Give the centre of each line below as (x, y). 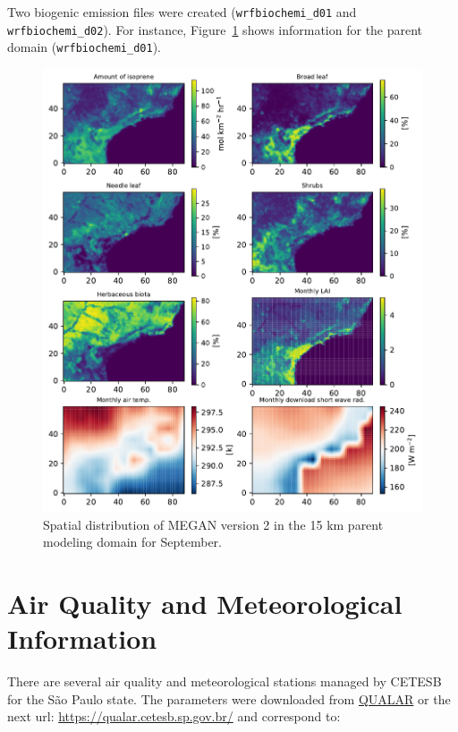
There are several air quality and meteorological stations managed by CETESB (225, 681)
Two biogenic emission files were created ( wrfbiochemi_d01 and (182, 12)
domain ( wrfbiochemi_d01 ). (84, 47)
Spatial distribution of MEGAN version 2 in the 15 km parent (213, 524)
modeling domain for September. (132, 542)
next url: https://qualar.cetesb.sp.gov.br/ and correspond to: (174, 716)
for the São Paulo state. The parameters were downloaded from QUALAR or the (229, 698)
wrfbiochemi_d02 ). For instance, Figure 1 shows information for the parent (215, 29)
